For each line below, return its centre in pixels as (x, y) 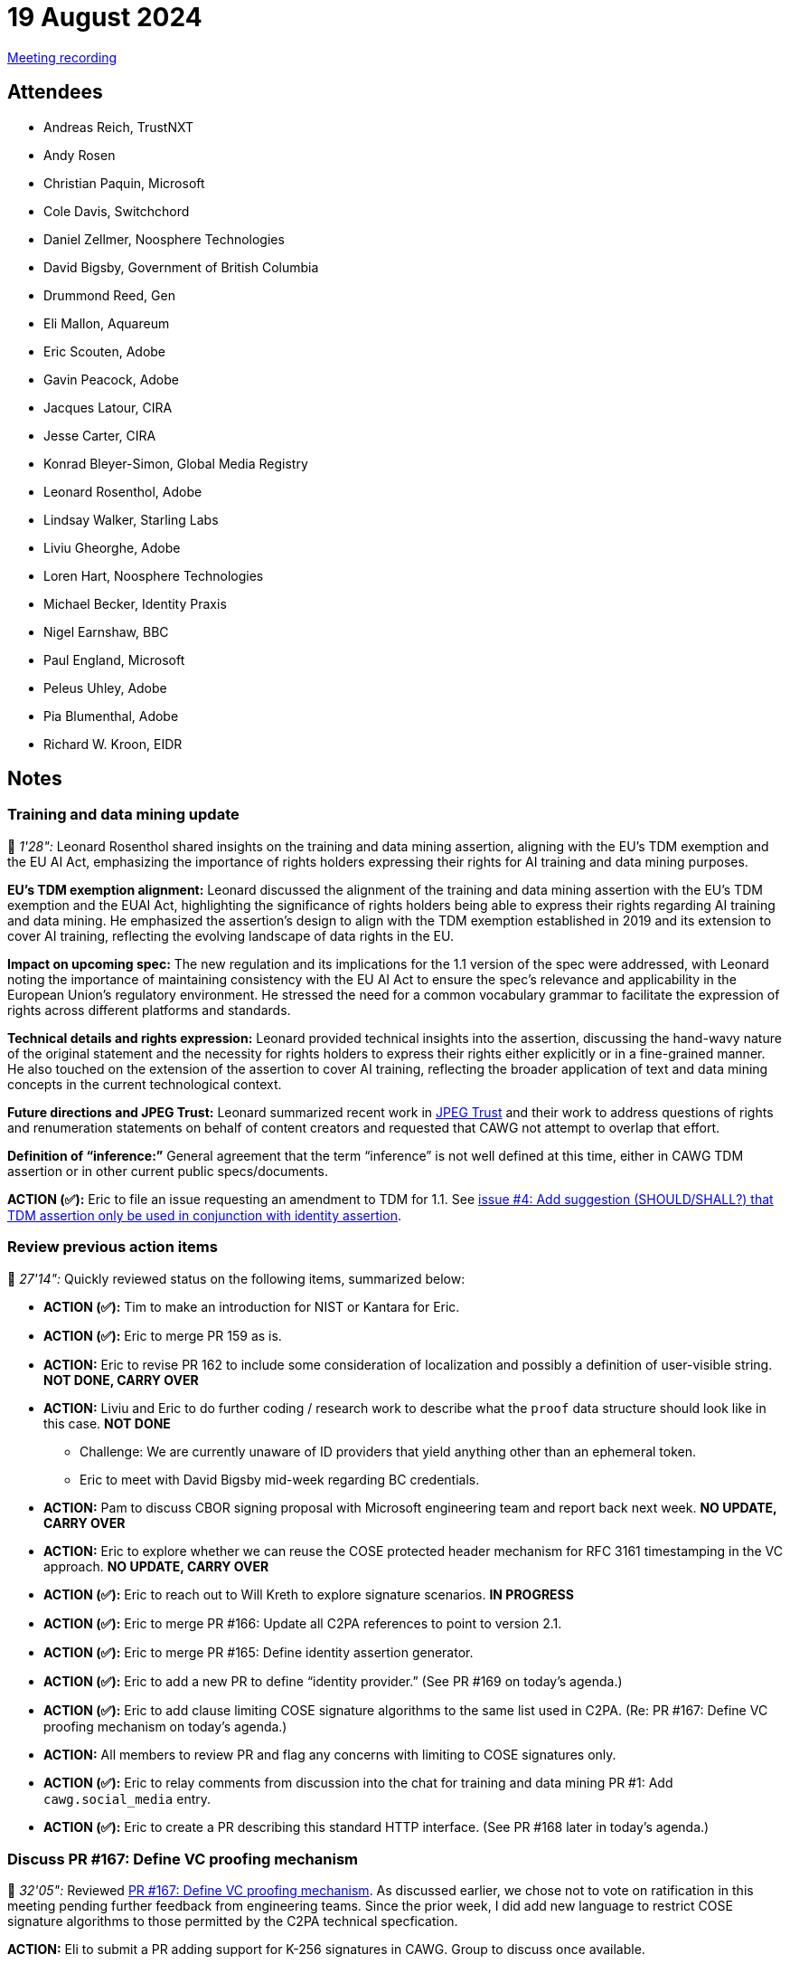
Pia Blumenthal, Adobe (111, 716)
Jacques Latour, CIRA (108, 407)
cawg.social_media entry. (127, 1798)
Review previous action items (113, 1247)
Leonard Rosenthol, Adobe (123, 491)
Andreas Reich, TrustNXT (118, 127)
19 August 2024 (105, 17)
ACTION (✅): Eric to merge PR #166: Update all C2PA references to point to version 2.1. (303, 1623)
